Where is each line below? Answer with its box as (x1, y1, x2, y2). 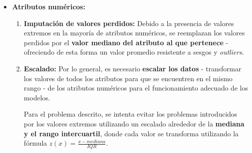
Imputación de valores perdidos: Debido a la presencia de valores (24, 18, 234, 28)
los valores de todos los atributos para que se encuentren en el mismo (24, 73, 233, 83)
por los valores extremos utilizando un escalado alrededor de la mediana (24, 118, 245, 128)
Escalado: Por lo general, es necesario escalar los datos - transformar (24, 63, 242, 73)
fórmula (24, 138, 47, 148)
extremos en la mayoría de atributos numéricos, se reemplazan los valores (24, 28, 245, 38)
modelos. (24, 92, 50, 102)
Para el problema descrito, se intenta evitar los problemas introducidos (24, 109, 237, 119)
